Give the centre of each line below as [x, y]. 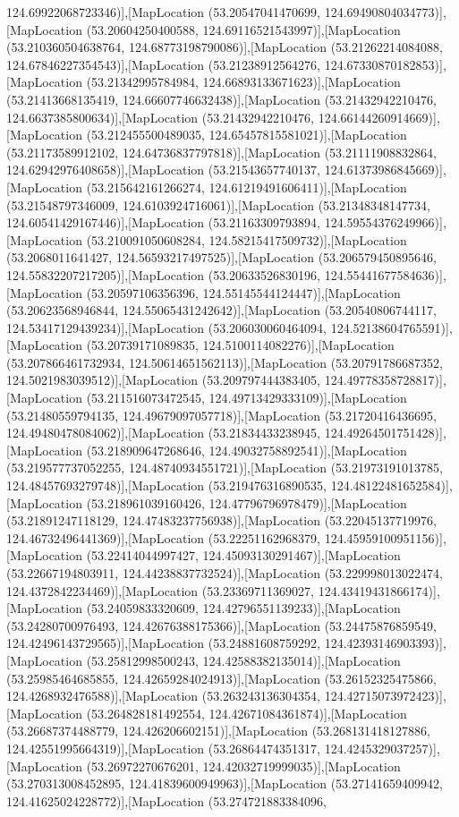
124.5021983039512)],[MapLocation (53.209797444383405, [164, 380]
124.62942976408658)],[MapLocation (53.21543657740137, [164, 170]
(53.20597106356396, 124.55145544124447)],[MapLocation [243, 292]
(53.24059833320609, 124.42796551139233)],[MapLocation [243, 608]
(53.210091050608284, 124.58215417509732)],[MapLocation [246, 239]
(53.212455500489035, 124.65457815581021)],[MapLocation [246, 135]
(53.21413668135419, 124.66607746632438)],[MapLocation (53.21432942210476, [221, 99]
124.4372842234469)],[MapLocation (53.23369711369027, [161, 590]
